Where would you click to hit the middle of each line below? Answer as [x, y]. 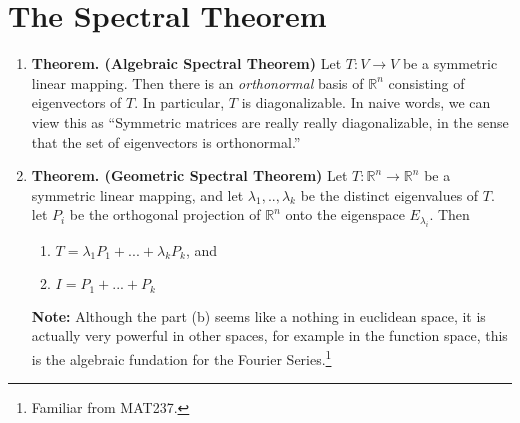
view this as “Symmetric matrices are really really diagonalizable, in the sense [270, 121]
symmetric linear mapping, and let [137, 194]
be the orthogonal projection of [165, 214]
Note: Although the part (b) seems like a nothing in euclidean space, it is [258, 315]
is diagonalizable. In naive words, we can [366, 102]
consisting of [426, 82]
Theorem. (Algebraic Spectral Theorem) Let [186, 63]
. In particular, [179, 102]
